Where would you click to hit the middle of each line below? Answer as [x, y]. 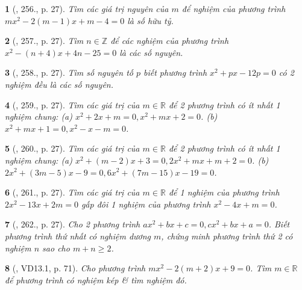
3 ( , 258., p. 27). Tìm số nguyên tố [69, 72]
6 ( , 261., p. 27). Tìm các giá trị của [72, 192]
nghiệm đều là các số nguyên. [59, 84]
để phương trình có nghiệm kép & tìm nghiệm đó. [96, 279]
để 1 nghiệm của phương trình [224, 192]
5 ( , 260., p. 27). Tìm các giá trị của [72, 148]
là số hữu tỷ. [150, 20]
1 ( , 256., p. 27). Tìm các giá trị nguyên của [87, 8]
